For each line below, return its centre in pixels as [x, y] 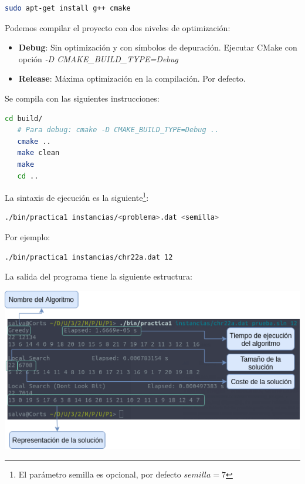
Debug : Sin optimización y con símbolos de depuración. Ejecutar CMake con [158, 47]
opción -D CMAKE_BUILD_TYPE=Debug [98, 58]
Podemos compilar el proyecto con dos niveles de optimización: [118, 27]
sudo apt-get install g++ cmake [68, 8]
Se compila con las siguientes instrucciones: [82, 98]
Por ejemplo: [28, 236]
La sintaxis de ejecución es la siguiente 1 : [77, 196]
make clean [38, 153]
